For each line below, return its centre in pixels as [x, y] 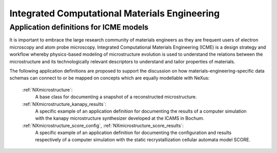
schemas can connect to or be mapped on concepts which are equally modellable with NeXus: [110, 78]
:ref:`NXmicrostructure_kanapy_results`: [64, 104]
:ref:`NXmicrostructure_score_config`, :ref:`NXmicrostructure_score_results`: [103, 125]
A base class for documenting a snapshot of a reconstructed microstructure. [116, 97]
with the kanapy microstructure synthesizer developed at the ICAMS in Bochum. [120, 118]
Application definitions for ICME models [79, 27]
